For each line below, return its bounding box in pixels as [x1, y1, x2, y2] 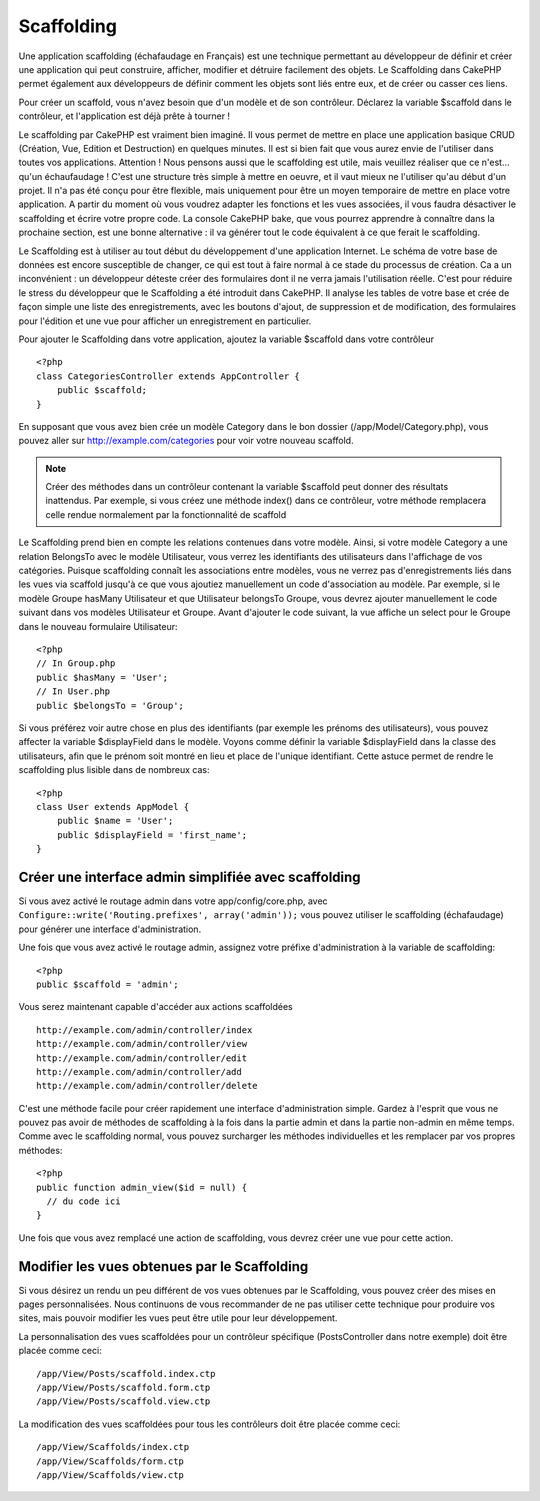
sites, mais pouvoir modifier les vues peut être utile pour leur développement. [18, 1312, 338, 1324]
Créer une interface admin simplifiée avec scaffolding [18, 868, 361, 885]
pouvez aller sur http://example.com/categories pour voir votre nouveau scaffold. [18, 435, 354, 447]
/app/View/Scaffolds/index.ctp [36, 1441, 190, 1453]
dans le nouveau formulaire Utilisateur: [18, 620, 179, 632]
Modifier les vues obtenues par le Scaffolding [18, 1258, 309, 1275]
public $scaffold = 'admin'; [36, 978, 179, 990]
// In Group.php [36, 658, 116, 669]
